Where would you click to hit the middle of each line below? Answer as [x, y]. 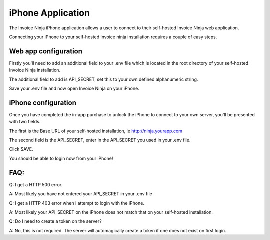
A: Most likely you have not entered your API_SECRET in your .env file [81, 194]
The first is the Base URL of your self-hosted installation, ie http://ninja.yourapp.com [96, 131]
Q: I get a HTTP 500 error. [36, 184]
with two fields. [25, 122]
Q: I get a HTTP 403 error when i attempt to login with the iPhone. [77, 203]
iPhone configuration [43, 103]
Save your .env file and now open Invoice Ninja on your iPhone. [74, 89]
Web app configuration [46, 51]
